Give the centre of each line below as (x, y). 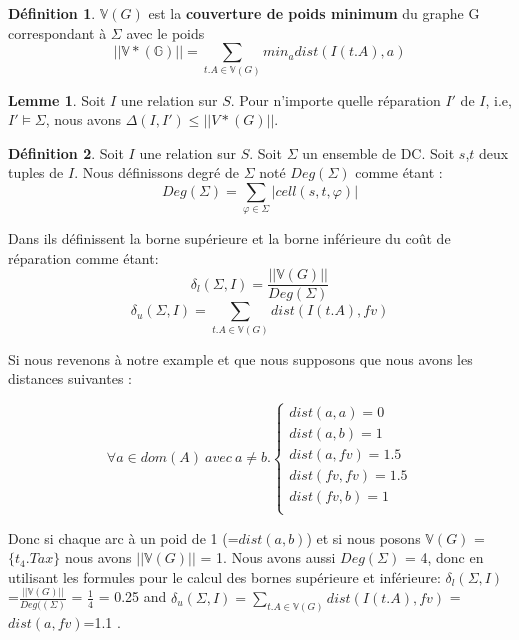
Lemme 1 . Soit (57, 99)
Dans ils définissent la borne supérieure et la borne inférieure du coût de (229, 238)
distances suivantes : (70, 378)
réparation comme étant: (83, 257)
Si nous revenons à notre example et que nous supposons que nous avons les (240, 358)
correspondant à (57, 32)
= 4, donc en (444, 557)
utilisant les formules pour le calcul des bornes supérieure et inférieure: (224, 576)
